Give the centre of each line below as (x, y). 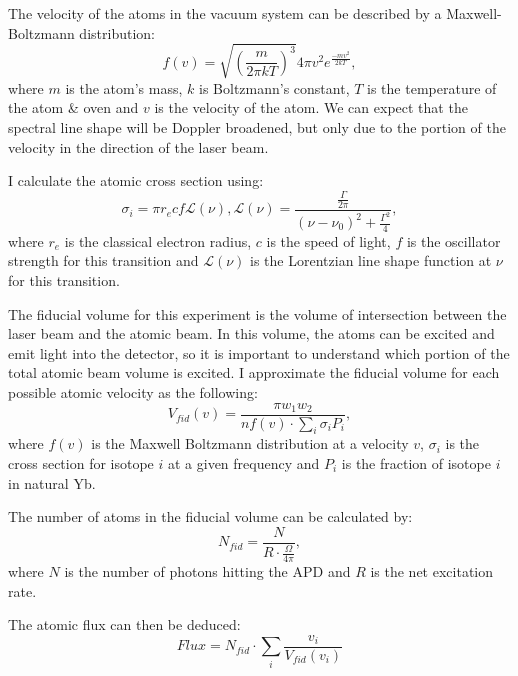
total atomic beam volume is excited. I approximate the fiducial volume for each (254, 372)
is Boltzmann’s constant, (274, 87)
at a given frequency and (243, 463)
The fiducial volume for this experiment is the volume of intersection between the (257, 313)
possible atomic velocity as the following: (133, 391)
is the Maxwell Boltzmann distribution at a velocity (250, 443)
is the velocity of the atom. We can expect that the (311, 107)
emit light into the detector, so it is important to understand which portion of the (259, 352)
